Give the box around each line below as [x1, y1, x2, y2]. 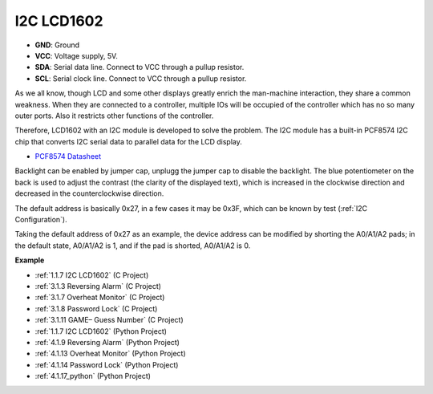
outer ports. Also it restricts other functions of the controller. [14, 111, 214, 120]
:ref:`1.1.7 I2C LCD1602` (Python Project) [34, 326, 168, 336]
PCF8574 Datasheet [34, 152, 102, 161]
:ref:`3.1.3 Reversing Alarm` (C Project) [34, 281, 162, 290]
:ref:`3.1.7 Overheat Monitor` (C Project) [34, 293, 165, 303]
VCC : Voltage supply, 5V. [34, 51, 118, 60]
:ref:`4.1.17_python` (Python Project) [34, 372, 152, 381]
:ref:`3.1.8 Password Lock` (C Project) [34, 303, 158, 313]
